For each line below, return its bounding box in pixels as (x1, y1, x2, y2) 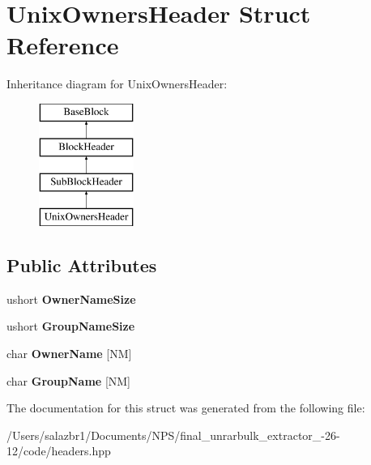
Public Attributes (6, 253, 157, 278)
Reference (6, 28, 119, 62)
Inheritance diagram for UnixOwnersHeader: (6, 75, 228, 92)
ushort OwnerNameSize (6, 290, 136, 307)
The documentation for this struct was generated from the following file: (6, 399, 365, 416)
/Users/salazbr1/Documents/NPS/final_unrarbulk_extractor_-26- (6, 426, 340, 443)
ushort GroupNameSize (6, 318, 135, 335)
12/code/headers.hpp (6, 442, 111, 459)
